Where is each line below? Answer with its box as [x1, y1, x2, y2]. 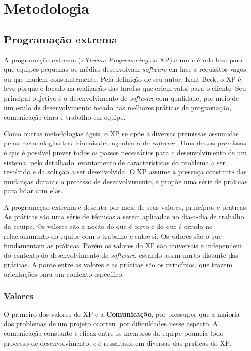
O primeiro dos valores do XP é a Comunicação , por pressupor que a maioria [4, 309, 240, 319]
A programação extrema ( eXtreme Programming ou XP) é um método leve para [4, 54, 243, 64]
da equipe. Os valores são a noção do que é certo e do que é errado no [4, 221, 213, 231]
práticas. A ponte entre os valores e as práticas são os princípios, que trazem [4, 259, 232, 269]
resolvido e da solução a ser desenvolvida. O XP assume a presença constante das [4, 166, 247, 177]
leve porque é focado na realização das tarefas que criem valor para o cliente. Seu [4, 83, 246, 93]
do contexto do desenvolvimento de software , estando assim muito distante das [4, 249, 238, 260]
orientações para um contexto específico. [4, 269, 124, 279]
